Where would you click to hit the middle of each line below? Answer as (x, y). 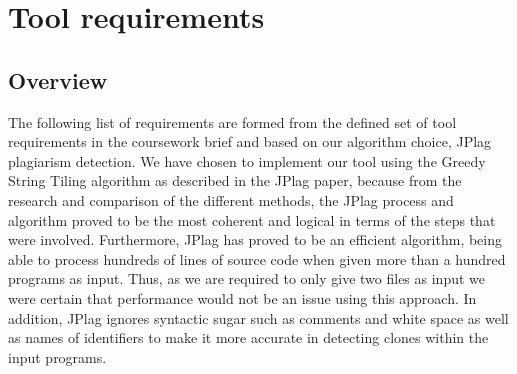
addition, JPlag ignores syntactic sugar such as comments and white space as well (258, 317)
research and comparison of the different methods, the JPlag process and (231, 199)
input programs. (57, 356)
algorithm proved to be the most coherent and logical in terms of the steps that (252, 219)
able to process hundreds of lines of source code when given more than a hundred (257, 258)
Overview (58, 79)
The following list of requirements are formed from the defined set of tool (232, 121)
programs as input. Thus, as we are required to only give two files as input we (247, 278)
